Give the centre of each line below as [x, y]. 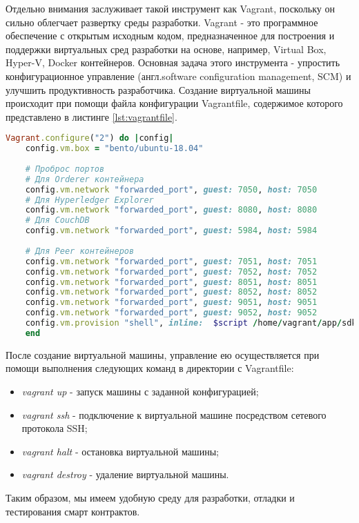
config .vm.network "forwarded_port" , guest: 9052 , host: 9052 [171, 313]
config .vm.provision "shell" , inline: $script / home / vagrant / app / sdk [191, 323]
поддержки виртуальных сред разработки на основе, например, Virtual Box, [166, 49]
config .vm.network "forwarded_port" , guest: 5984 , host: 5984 [171, 231]
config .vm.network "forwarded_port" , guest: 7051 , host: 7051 [171, 261]
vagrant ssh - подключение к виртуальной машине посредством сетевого [174, 414]
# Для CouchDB [57, 220]
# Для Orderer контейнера [85, 179]
